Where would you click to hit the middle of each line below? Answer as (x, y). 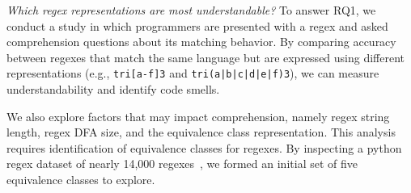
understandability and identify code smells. (113, 89)
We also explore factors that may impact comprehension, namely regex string (198, 116)
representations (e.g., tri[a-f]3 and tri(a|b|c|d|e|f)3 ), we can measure (193, 73)
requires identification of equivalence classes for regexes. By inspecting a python (204, 147)
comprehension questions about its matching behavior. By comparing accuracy (201, 42)
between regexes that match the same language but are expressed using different (206, 57)
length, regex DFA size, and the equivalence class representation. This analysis (201, 132)
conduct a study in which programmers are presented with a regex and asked (197, 25)
